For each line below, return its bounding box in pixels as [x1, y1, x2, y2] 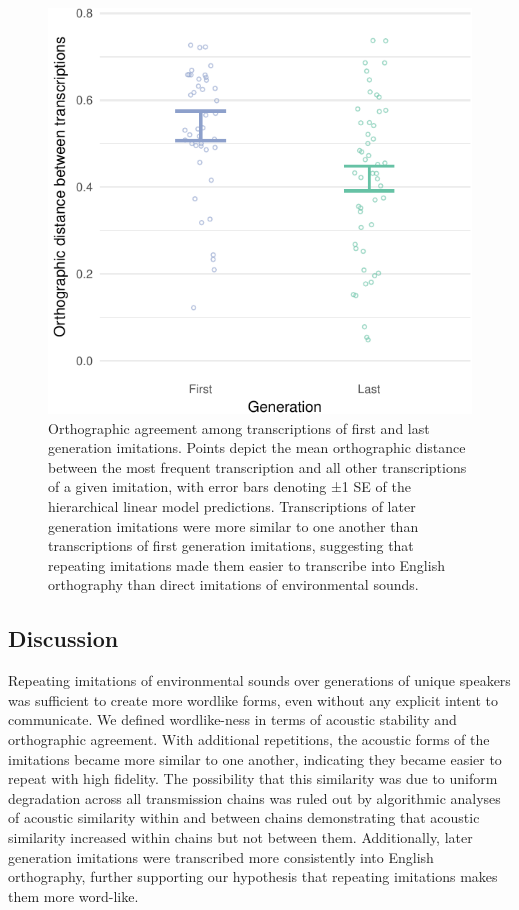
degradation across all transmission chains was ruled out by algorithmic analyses [8, 787, 501, 808]
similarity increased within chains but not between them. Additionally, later [8, 826, 473, 847]
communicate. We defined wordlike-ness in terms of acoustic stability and [8, 709, 457, 730]
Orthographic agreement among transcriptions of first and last [48, 417, 430, 438]
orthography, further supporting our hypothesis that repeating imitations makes [8, 866, 498, 887]
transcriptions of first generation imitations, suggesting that [48, 535, 414, 556]
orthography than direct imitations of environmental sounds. [48, 574, 419, 595]
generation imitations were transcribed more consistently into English [8, 846, 434, 867]
